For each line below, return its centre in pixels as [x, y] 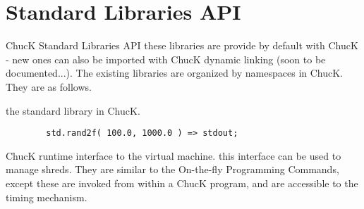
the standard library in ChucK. [73, 110]
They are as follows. [49, 86]
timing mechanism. [47, 197]
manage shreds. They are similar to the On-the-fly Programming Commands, [172, 169]
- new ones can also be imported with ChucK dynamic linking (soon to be [166, 59]
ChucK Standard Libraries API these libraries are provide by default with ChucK [182, 45]
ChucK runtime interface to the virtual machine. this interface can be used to [174, 155]
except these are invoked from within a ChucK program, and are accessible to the [182, 183]
